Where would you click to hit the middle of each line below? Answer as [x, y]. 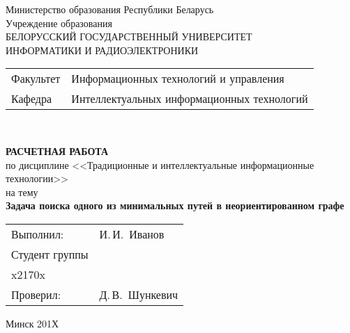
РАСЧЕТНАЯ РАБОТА [57, 151]
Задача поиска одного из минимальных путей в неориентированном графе [175, 205]
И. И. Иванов [132, 234]
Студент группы [50, 254]
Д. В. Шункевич [139, 294]
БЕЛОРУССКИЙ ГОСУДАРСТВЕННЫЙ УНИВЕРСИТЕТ [129, 36]
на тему [22, 192]
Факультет [36, 79]
